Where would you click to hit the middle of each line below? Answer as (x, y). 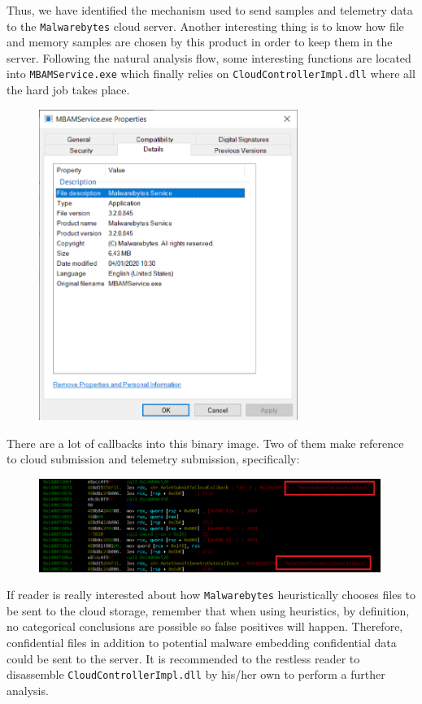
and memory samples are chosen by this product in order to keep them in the (200, 42)
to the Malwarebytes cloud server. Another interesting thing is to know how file (205, 26)
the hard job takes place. (68, 90)
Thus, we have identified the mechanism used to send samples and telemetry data (210, 10)
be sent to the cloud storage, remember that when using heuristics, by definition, (208, 610)
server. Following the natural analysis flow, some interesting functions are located (209, 57)
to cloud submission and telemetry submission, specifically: (153, 459)
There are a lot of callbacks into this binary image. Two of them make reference (205, 443)
